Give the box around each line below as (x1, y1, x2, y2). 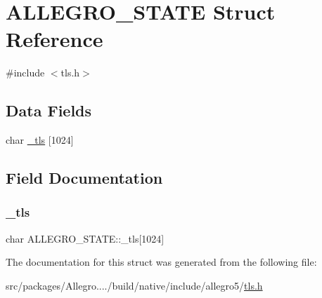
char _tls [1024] (6, 133, 74, 147)
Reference (6, 25, 103, 53)
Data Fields (6, 100, 92, 121)
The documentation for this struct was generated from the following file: (6, 255, 317, 269)
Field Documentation (6, 167, 163, 189)
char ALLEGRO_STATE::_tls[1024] (6, 231, 165, 245)
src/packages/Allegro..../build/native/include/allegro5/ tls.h (6, 278, 263, 292)
